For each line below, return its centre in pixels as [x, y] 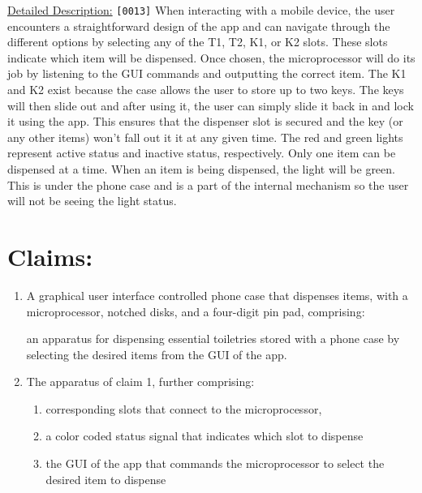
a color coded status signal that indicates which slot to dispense [205, 436]
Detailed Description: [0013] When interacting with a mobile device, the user [201, 10]
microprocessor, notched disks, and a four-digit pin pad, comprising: [196, 311]
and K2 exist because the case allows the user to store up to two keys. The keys [206, 90]
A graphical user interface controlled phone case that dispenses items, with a [217, 295]
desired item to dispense [106, 479]
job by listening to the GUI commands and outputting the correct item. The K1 [207, 73]
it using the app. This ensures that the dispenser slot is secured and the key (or [205, 121]
